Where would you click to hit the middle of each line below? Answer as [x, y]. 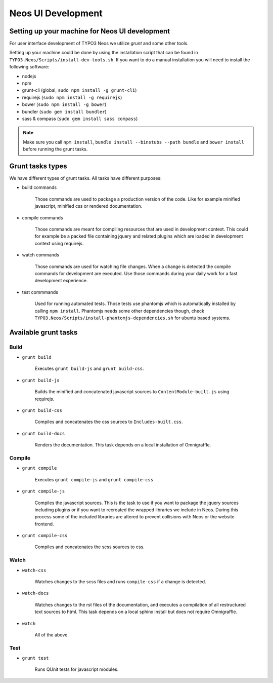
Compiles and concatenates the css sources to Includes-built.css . [109, 422]
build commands [39, 187]
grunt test [35, 658]
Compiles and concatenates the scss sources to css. [89, 547]
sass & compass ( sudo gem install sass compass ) [80, 119]
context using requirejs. [59, 243]
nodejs [29, 76]
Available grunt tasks [43, 332]
